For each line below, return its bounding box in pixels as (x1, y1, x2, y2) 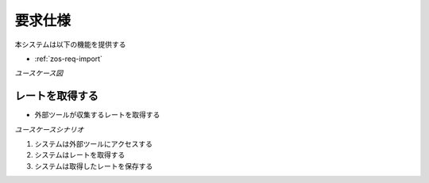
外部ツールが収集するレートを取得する (34, 110, 160, 120)
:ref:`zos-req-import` (34, 54, 103, 63)
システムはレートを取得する (34, 151, 126, 160)
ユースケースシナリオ (14, 124, 84, 134)
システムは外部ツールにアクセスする (34, 139, 153, 149)
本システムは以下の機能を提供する (14, 40, 126, 49)
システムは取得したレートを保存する (34, 161, 153, 170)
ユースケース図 (14, 68, 64, 78)
